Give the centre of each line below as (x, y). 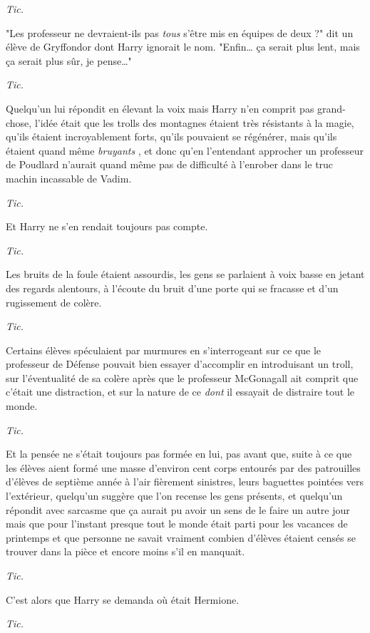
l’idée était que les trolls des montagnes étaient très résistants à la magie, (194, 122)
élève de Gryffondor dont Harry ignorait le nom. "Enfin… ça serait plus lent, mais (183, 47)
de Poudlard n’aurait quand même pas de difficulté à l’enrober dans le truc (170, 164)
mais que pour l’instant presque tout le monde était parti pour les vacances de (177, 524)
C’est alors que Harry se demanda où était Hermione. (123, 599)
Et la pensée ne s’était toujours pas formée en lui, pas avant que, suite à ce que (179, 454)
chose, (19, 122)
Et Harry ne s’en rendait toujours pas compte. (107, 226)
